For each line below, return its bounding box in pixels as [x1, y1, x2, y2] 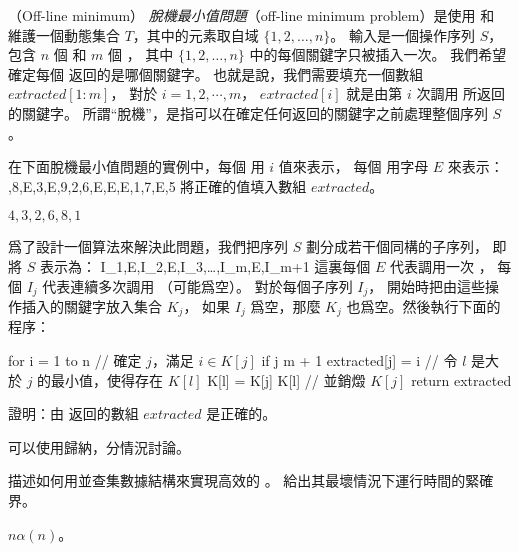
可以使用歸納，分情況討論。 [8, 436, 190, 457]
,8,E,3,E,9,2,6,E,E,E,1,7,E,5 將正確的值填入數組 [8, 175, 307, 196]
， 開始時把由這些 [368, 275, 485, 296]
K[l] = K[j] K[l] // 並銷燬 [207, 369, 366, 390]
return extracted [411, 369, 512, 390]
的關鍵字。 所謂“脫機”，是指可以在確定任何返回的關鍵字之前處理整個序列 [8, 102, 488, 123]
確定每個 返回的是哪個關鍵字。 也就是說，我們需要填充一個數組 [8, 63, 424, 84]
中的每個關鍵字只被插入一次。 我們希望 [249, 44, 507, 65]
